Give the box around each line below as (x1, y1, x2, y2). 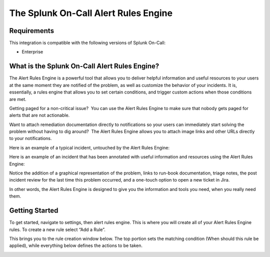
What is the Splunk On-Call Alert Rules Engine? (9, 62, 159, 70)
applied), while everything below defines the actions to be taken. (9, 242, 142, 248)
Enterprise (21, 49, 43, 55)
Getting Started (9, 206, 58, 215)
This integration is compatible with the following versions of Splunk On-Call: (9, 40, 166, 46)
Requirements (9, 26, 54, 35)
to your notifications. (9, 135, 52, 141)
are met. (9, 96, 27, 102)
